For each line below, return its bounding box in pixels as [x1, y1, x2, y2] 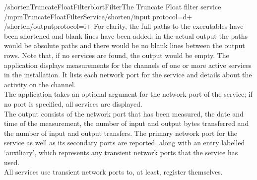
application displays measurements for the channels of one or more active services [4, 60, 252, 70]
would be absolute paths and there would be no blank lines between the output [4, 40, 245, 51]
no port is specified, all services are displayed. [4, 98, 142, 109]
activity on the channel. [4, 79, 76, 89]
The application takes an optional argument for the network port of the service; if [4, 89, 253, 99]
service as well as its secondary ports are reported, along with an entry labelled [4, 137, 245, 148]
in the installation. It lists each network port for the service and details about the [4, 69, 252, 80]
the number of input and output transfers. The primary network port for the [4, 127, 237, 138]
